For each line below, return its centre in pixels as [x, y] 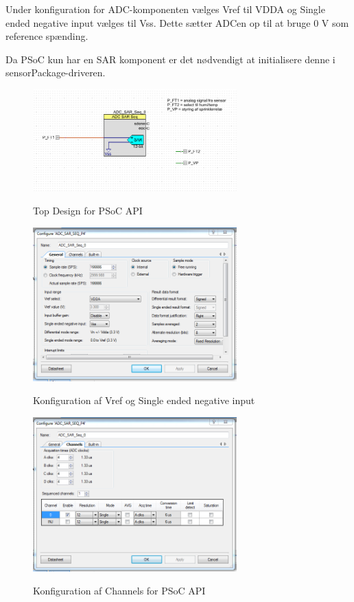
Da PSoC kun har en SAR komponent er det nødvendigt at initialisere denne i [170, 59]
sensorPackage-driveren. [56, 73]
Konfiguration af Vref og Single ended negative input [144, 400]
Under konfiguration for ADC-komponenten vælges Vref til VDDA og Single [165, 9]
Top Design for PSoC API [88, 210]
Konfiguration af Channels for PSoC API [119, 591]
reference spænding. [47, 36]
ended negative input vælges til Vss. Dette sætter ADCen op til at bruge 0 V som [177, 22]
